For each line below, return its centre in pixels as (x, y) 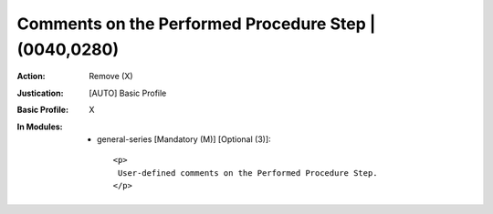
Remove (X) (111, 76)
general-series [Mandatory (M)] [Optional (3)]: (184, 139)
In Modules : (40, 127)
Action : (31, 76)
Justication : (40, 93)
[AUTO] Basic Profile (128, 93)
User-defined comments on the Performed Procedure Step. (247, 173)
